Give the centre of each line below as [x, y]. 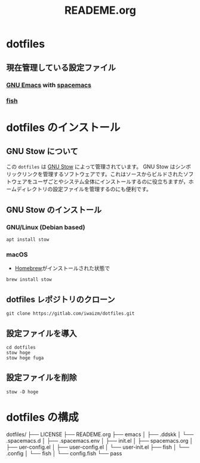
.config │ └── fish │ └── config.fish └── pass [64, 453]
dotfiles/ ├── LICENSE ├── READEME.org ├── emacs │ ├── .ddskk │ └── [100, 434]
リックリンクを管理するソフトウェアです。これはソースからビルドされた [95, 174]
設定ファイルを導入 [41, 333]
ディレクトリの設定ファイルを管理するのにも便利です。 [84, 189]
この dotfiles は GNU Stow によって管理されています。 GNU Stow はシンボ [99, 167]
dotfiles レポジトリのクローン [61, 299]
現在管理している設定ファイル [61, 67]
